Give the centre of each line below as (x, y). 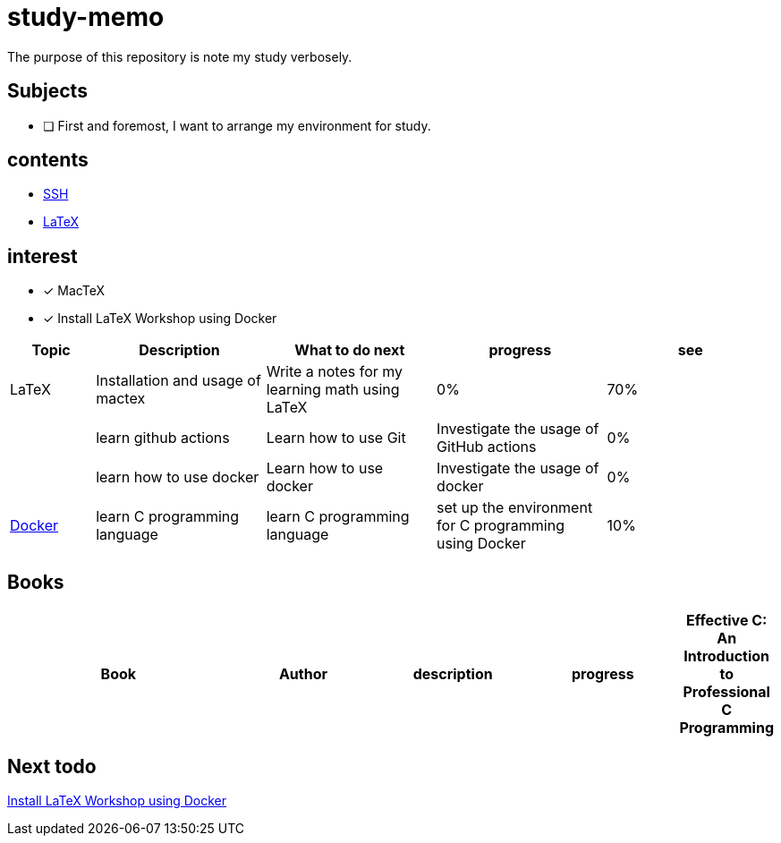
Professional (726, 692)
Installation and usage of (178, 381)
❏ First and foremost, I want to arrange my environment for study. (237, 125)
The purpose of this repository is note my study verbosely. (180, 56)
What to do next (350, 350)
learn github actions (163, 438)
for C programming (501, 526)
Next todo (52, 766)
